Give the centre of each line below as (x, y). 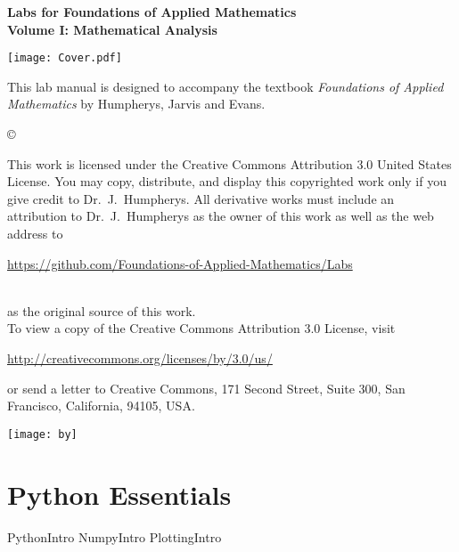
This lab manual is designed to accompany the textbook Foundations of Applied (225, 86)
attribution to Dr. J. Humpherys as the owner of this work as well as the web (221, 216)
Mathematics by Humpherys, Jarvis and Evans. (136, 104)
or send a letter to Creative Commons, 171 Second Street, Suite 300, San (206, 388)
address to (35, 233)
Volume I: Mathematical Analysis (112, 29)
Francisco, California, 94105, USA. (101, 406)
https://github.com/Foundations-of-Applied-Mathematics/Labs (180, 263)
